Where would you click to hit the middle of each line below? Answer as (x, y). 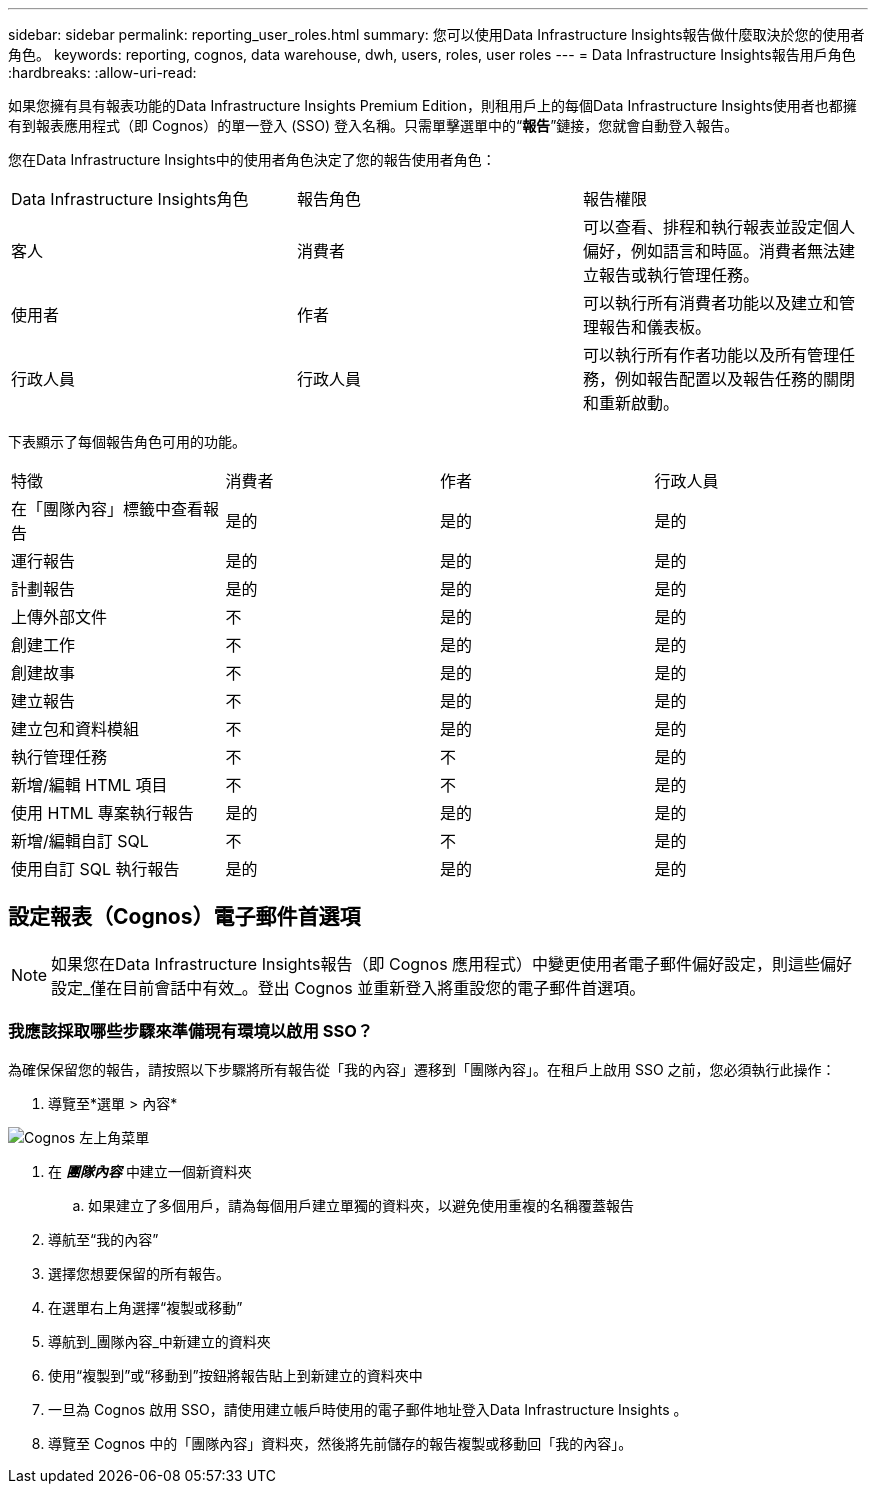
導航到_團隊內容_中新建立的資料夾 (159, 1341)
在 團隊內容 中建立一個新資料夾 (150, 1171)
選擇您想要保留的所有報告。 (139, 1273)
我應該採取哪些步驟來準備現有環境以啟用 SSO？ (191, 1031)
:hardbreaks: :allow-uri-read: (102, 72)
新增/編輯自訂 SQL (80, 841)
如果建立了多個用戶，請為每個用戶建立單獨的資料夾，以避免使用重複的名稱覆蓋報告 (361, 1205)
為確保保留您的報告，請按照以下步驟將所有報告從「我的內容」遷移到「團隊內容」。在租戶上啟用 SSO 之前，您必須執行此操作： (422, 1069)
